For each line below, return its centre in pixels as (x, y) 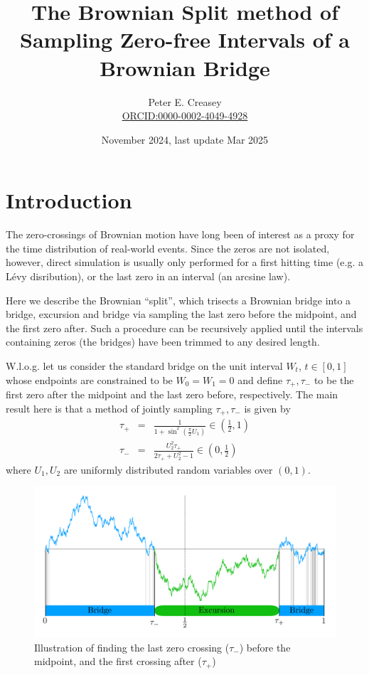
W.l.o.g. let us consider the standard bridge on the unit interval (144, 365)
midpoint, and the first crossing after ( (118, 661)
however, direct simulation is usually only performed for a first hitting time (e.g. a (185, 262)
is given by (267, 408)
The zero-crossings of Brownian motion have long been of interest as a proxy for (180, 234)
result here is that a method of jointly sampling (109, 408)
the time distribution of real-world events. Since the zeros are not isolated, (168, 248)
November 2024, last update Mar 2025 (185, 139)
